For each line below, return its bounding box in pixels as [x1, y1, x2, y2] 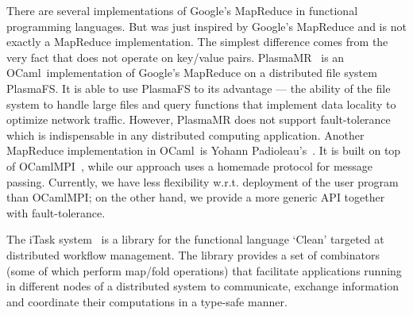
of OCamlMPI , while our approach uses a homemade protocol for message [6, 157, 373, 174]
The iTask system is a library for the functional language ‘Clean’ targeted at [6, 231, 384, 248]
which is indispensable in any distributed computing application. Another [6, 126, 365, 143]
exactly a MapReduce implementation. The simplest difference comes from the [6, 33, 388, 50]
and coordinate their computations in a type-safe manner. [6, 293, 288, 309]
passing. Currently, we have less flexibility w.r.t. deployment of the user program [6, 173, 399, 190]
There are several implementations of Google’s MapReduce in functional [6, 2, 358, 18]
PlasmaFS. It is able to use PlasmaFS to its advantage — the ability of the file [6, 79, 391, 96]
